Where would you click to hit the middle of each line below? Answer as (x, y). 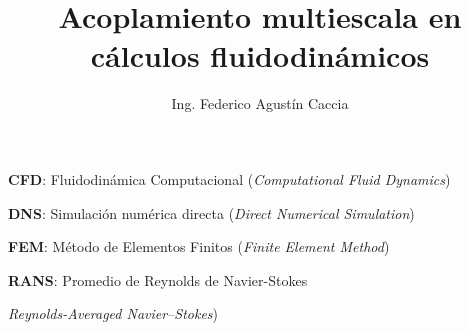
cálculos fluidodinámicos (260, 55)
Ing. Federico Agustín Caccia (260, 103)
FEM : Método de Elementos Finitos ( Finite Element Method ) (199, 246)
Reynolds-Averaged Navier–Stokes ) (113, 313)
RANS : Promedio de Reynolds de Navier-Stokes (158, 279)
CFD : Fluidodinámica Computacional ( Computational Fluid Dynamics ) (229, 178)
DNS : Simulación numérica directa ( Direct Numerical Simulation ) (211, 212)
